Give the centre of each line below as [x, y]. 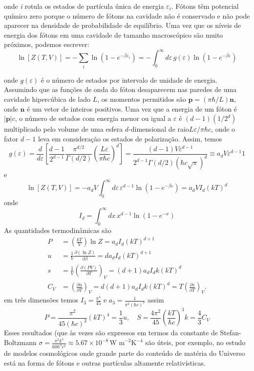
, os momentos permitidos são [142, 99]
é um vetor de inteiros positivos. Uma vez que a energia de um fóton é [132, 108]
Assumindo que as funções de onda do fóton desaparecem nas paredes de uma [120, 89]
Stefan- [231, 333]
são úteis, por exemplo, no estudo [195, 342]
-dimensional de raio [159, 129]
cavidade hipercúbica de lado [47, 99]
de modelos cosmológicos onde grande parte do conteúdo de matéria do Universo [125, 353]
